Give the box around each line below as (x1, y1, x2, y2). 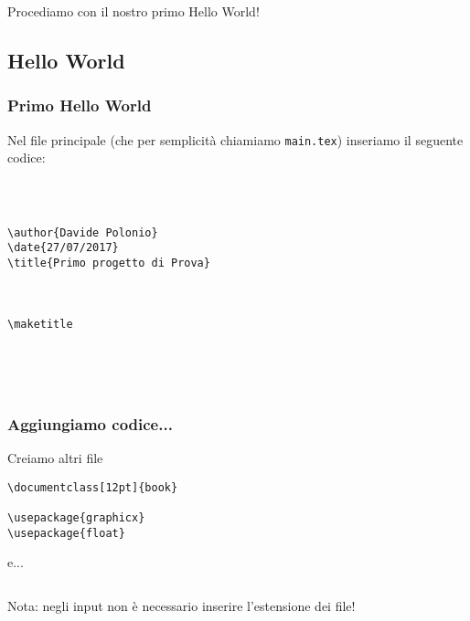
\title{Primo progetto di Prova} (7, 257, 210, 270)
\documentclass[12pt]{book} (7, 480, 178, 494)
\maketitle (7, 317, 73, 331)
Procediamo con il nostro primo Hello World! (7, 2, 260, 20)
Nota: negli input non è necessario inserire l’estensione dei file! (7, 596, 356, 616)
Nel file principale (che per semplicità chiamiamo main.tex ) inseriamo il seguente (7, 130, 464, 149)
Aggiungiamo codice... (7, 412, 173, 435)
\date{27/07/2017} (7, 241, 119, 255)
